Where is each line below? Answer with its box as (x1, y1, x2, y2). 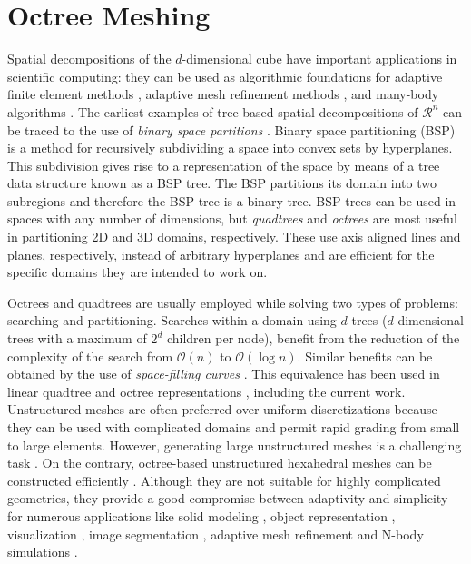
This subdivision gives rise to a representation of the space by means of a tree (7, 155, 440, 174)
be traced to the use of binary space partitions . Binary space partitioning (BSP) (7, 120, 456, 139)
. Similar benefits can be (297, 346, 433, 365)
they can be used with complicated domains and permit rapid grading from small (7, 418, 460, 436)
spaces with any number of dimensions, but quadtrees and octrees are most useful (7, 209, 457, 228)
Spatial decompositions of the (7, 49, 172, 68)
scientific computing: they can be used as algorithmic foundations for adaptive (7, 66, 443, 85)
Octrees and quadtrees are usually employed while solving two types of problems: (7, 292, 458, 312)
